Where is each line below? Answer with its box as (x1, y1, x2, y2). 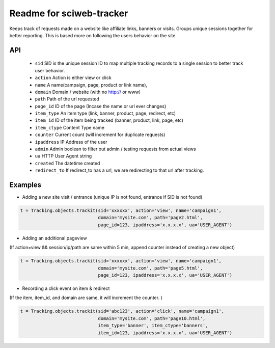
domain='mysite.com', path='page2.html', (98, 215, 203, 221)
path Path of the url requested (35, 96, 99, 102)
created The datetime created (35, 160, 100, 166)
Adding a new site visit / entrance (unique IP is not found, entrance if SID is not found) (22, 194, 203, 200)
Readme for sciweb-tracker (9, 8, 128, 19)
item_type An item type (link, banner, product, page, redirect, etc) (35, 110, 176, 117)
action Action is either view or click (35, 74, 112, 81)
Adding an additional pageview (22, 235, 87, 241)
